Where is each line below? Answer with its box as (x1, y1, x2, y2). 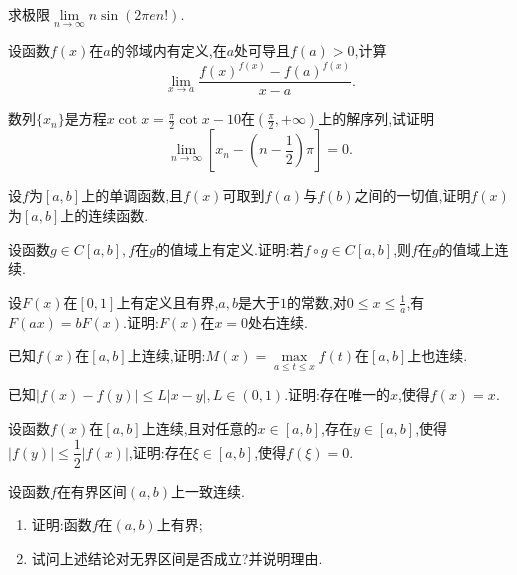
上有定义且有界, (116, 291, 219, 312)
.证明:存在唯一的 (284, 384, 390, 405)
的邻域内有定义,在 (110, 40, 227, 61)
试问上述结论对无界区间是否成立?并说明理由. (31, 547, 323, 568)
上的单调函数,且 (81, 185, 184, 206)
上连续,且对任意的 (141, 417, 258, 438)
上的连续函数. (60, 204, 149, 225)
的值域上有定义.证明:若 (155, 238, 304, 259)
